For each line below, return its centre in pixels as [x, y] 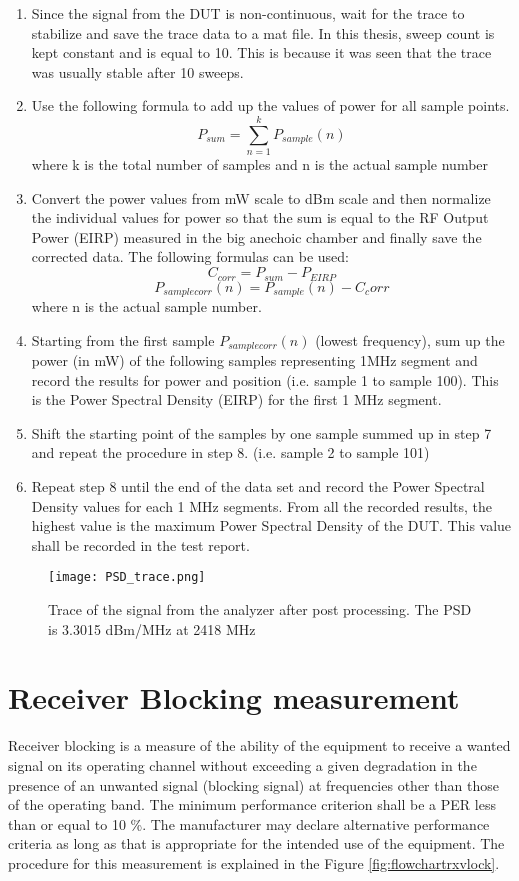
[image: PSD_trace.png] [127, 577]
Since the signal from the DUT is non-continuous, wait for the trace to [248, 13]
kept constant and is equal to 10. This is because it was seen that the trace [261, 52]
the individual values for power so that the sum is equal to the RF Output [260, 217]
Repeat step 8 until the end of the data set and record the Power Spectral [258, 485]
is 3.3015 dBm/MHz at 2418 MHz [152, 628]
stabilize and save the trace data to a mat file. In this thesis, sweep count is [263, 32]
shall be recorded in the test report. [140, 544]
